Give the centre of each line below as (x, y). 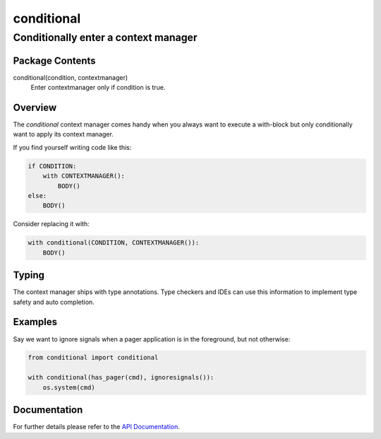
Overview (35, 107)
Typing (29, 275)
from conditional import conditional (93, 358)
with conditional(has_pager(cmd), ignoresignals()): (121, 377)
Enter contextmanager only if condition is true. (98, 88)
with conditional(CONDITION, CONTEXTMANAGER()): (114, 243)
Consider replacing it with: (51, 224)
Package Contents (54, 60)
